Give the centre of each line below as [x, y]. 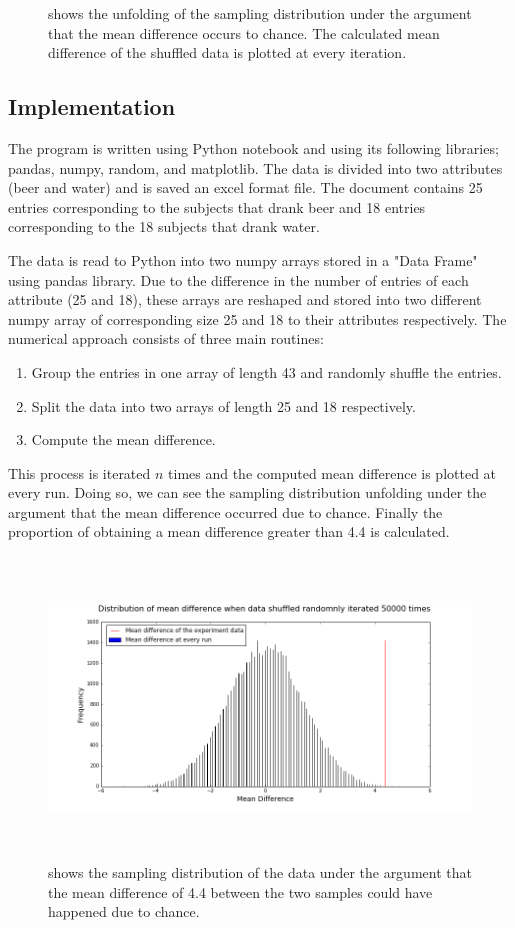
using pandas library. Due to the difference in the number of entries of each [238, 279]
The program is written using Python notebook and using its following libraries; [253, 147]
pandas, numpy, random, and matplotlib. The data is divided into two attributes [255, 167]
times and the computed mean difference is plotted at [332, 472]
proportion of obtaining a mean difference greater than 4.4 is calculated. [229, 531]
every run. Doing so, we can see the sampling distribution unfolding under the [247, 492]
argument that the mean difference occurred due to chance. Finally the [225, 511]
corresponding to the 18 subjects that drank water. [164, 226]
